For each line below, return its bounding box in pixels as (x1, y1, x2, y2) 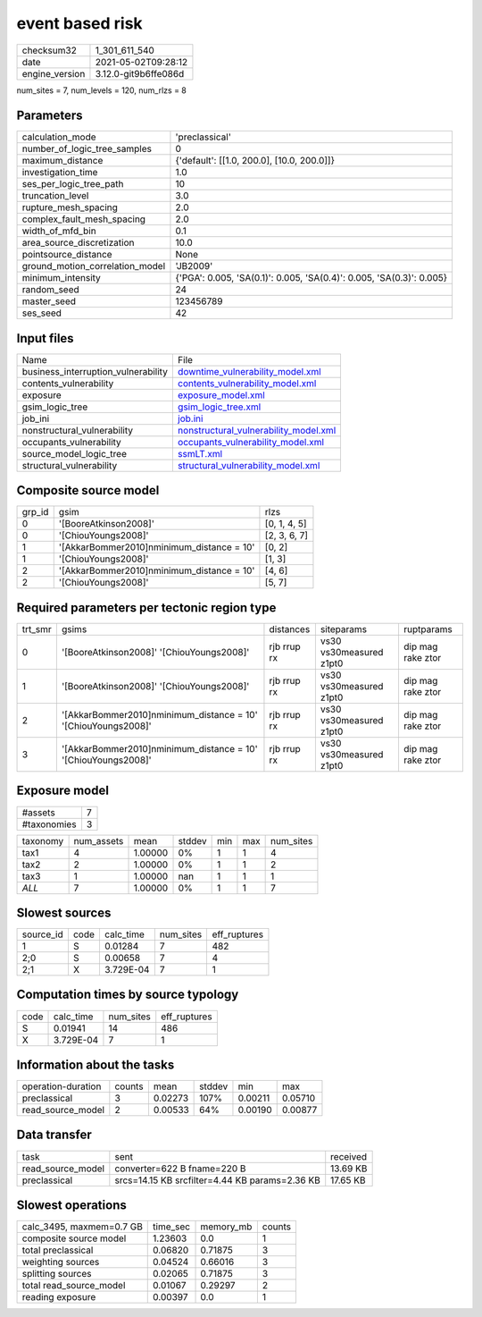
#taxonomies (21, 818, 77, 831)
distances (269, 623, 311, 635)
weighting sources (21, 1256, 100, 1269)
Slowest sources (16, 905, 112, 920)
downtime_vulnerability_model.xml (177, 365, 321, 377)
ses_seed (21, 307, 62, 319)
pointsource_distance (21, 249, 112, 261)
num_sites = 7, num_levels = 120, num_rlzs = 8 (16, 85, 187, 96)
